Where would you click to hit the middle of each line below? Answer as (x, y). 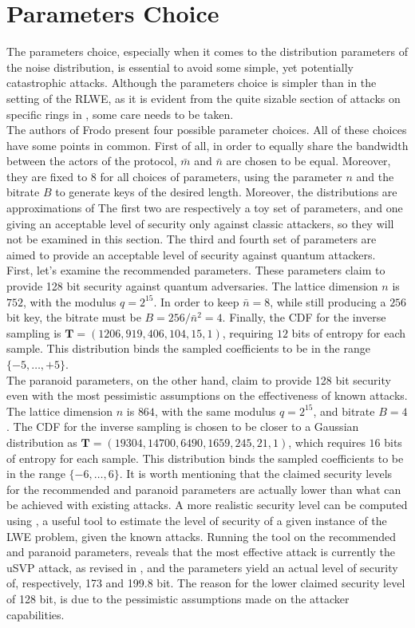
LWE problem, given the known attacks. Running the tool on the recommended (202, 536)
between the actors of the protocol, (92, 161)
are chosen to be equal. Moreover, (308, 161)
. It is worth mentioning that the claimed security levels (256, 474)
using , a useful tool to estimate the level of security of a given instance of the (197, 520)
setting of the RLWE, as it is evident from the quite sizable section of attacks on (204, 98)
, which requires (327, 442)
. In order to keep (196, 301)
